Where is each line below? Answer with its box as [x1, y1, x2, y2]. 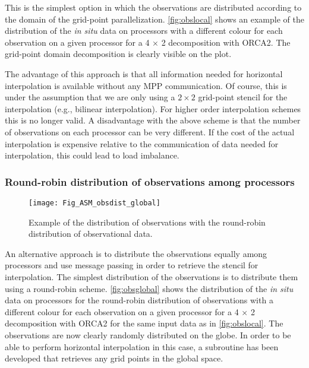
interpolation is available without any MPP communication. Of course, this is [5, 79, 287, 91]
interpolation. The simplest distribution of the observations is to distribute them [5, 270, 298, 283]
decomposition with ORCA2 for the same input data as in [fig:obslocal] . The [5, 317, 283, 329]
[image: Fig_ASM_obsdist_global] [29, 198, 160, 207]
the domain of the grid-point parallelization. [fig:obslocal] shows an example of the [5, 12, 304, 25]
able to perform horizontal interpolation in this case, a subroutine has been [5, 340, 279, 353]
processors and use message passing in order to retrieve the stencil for [5, 259, 258, 271]
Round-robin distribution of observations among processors [5, 174, 295, 189]
